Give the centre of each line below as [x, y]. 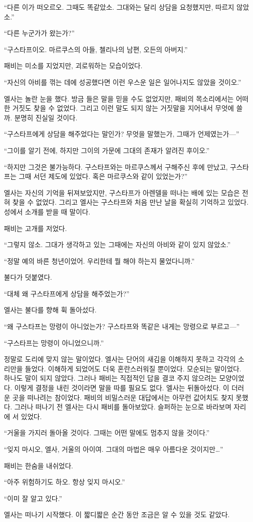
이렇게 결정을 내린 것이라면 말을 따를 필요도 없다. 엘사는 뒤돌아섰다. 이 [122, 388]
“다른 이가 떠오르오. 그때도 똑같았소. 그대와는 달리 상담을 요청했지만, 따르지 [119, 7]
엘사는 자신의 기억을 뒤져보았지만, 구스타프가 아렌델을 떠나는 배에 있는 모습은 [122, 192]
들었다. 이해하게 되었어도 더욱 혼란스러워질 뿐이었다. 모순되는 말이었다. [133, 368]
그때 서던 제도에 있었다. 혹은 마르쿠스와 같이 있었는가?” [103, 176]
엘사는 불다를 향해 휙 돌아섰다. [50, 310]
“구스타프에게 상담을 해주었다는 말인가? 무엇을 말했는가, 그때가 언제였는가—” [122, 134]
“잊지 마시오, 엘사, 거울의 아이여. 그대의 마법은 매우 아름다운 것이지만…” [114, 449]
